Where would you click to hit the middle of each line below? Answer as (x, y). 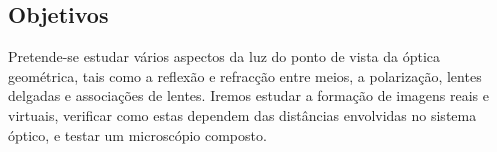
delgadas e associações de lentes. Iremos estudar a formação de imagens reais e (249, 95)
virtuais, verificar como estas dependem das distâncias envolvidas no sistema (242, 114)
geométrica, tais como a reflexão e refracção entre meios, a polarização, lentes (245, 75)
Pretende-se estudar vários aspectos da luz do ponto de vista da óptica (224, 56)
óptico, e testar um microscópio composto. (137, 134)
